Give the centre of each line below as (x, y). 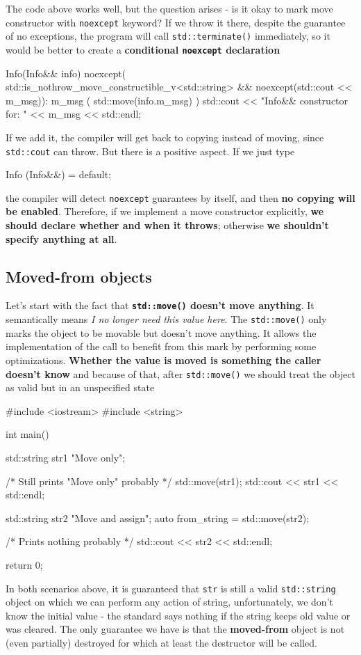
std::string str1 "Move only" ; (66, 457)
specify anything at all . (61, 238)
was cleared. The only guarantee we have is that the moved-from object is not (175, 629)
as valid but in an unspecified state (80, 387)
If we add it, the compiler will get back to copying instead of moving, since (165, 137)
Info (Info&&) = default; (59, 174)
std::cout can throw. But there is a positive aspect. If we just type (150, 151)
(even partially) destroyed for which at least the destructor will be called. (161, 642)
